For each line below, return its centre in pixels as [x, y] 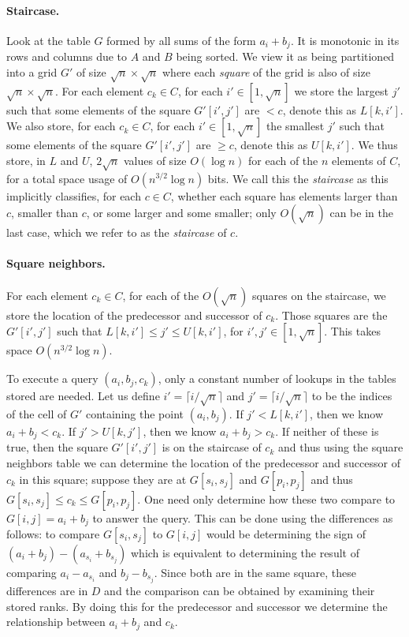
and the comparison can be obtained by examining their [240, 591]
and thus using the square [340, 447]
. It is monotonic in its [345, 40]
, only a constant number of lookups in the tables [277, 378]
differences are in [47, 591]
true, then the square [57, 447]
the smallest [295, 126]
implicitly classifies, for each [74, 195]
